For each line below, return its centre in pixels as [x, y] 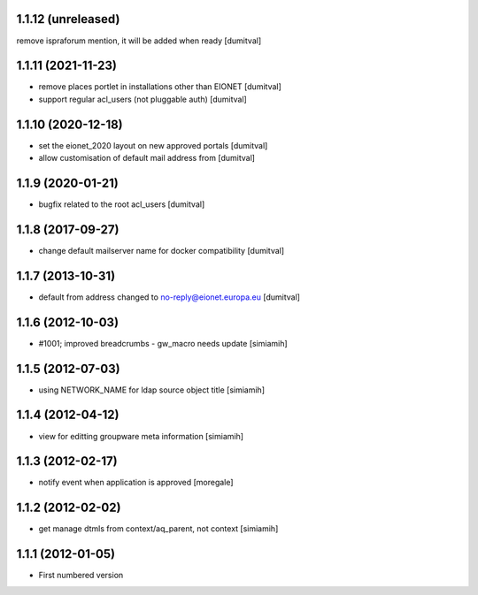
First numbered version [81, 576]
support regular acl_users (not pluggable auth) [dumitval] [143, 99]
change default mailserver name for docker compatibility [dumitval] [162, 250]
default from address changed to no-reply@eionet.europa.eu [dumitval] [170, 297]
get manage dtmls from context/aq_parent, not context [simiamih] [158, 529]
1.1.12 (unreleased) [68, 19]
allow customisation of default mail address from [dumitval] [147, 158]
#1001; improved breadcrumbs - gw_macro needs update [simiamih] [163, 343]
